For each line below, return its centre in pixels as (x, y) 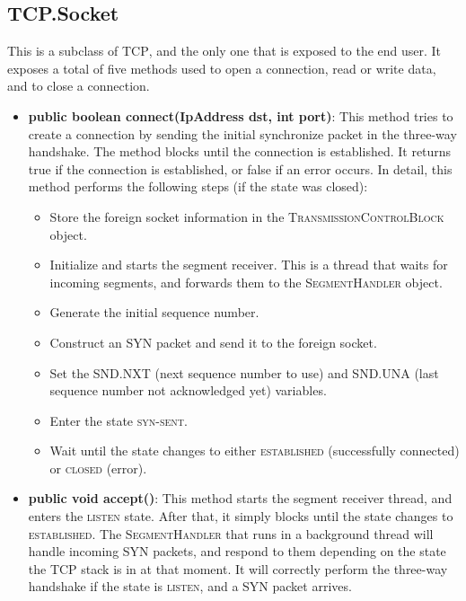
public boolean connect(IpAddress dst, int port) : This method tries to (241, 115)
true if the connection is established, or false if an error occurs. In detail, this (240, 168)
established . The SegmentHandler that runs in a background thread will (231, 533)
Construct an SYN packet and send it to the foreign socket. (213, 342)
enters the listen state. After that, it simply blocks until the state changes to (241, 516)
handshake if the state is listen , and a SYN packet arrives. (190, 586)
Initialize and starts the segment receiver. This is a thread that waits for (249, 265)
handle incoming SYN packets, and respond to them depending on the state (237, 551)
